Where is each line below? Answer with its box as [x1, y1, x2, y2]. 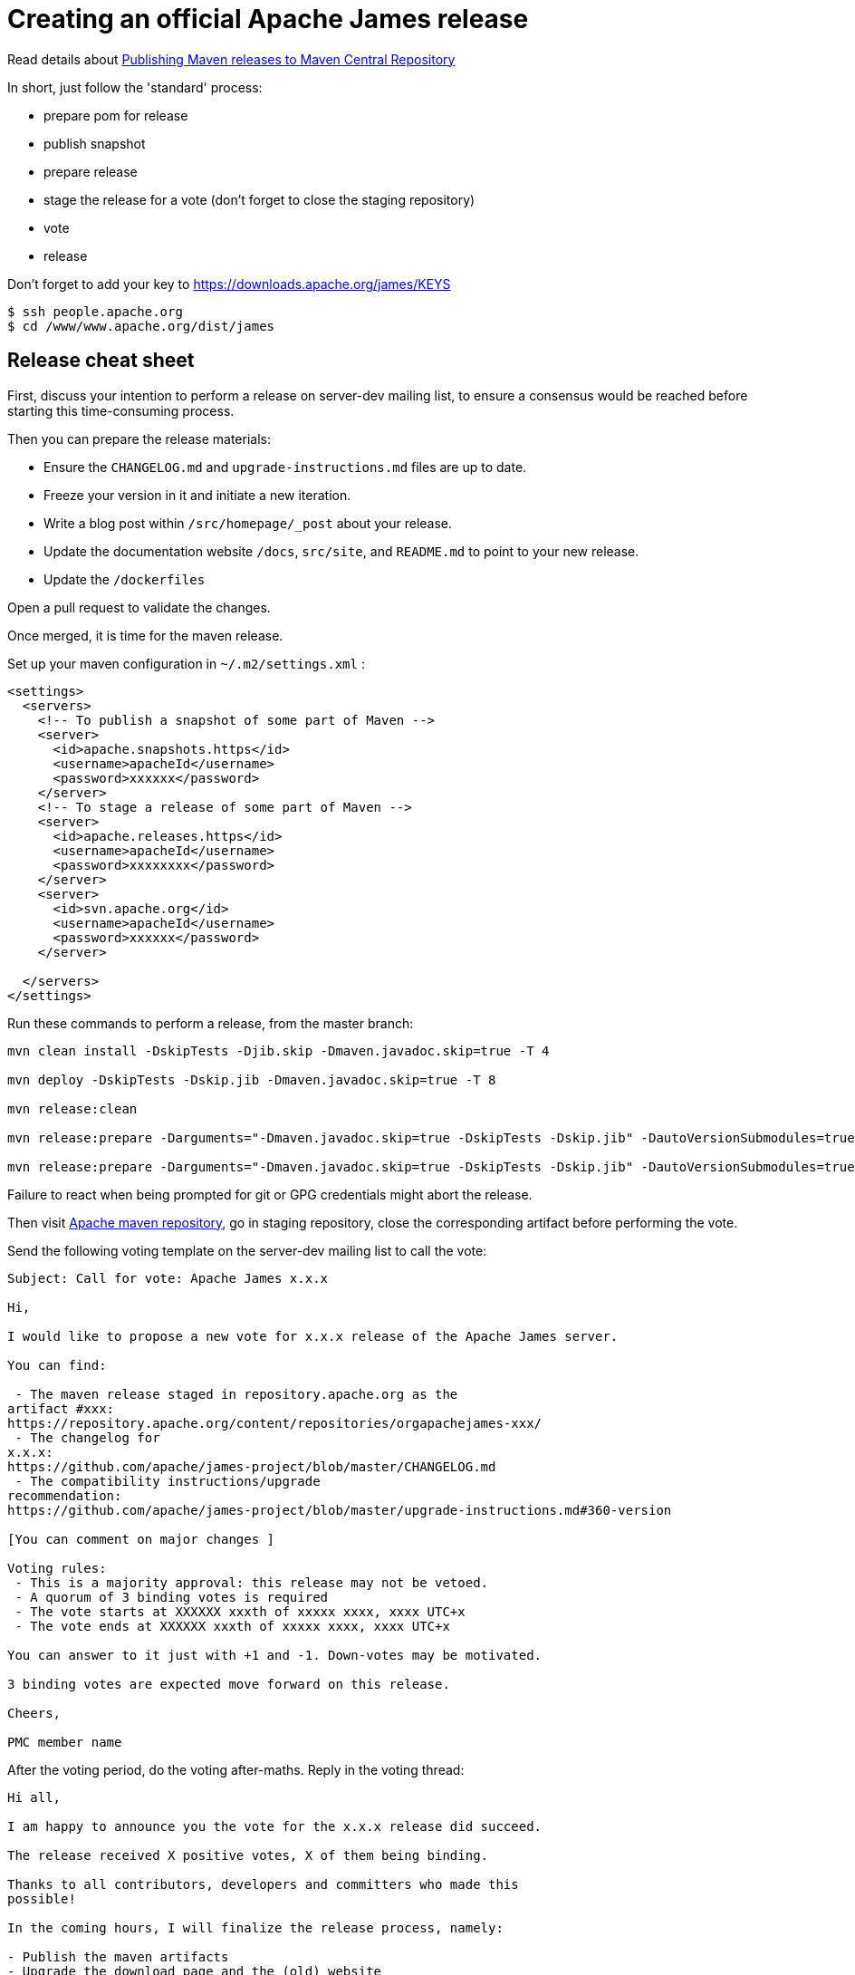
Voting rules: [7, 1560, 107, 1575]
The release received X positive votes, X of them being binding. [7, 1847, 489, 1863]
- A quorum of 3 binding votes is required [14, 1589, 329, 1604]
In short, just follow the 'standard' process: [7, 79, 263, 95]
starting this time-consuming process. [7, 402, 235, 419]
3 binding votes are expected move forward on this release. [7, 1676, 450, 1691]
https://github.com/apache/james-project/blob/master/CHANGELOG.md [7, 1459, 496, 1474]
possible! [7, 1891, 76, 1906]
